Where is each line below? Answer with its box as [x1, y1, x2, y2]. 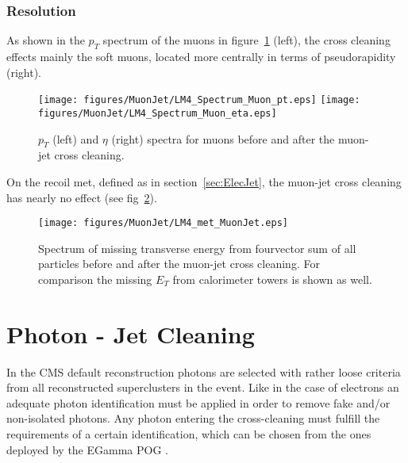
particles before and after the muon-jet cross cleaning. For [38, 255, 320, 272]
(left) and [52, 130, 99, 147]
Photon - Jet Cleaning [6, 317, 255, 350]
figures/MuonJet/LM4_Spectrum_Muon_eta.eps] [38, 107, 277, 119]
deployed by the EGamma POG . [6, 441, 168, 457]
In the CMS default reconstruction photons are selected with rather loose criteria [6, 363, 401, 380]
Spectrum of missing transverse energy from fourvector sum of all [38, 239, 356, 256]
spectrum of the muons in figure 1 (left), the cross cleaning [102, 32, 391, 48]
